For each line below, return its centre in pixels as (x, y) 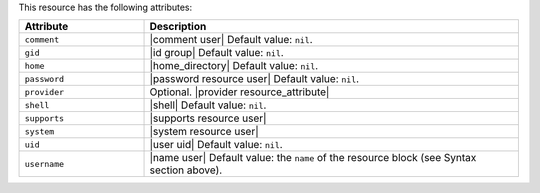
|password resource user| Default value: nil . (254, 79)
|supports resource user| (208, 118)
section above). (186, 170)
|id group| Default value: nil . (216, 53)
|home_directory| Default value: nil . (234, 66)
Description (178, 27)
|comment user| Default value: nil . (231, 40)
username (44, 163)
